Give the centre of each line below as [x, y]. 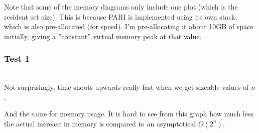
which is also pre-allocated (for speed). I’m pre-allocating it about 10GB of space [129, 26]
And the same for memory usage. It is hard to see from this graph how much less [129, 114]
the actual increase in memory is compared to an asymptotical [100, 123]
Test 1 [17, 58]
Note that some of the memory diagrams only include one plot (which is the [121, 7]
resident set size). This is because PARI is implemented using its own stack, [121, 16]
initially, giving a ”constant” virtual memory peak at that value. [103, 36]
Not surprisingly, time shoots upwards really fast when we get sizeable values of [126, 87]
